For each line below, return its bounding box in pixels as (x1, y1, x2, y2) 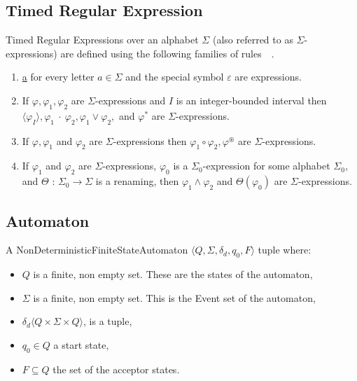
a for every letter (22, 69, 94, 84)
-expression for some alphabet (202, 158, 330, 173)
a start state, (53, 337, 109, 352)
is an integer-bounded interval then (176, 92, 327, 107)
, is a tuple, (83, 314, 132, 328)
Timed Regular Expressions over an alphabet (6, 32, 199, 47)
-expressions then (113, 133, 187, 148)
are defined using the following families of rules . (60, 46, 274, 60)
